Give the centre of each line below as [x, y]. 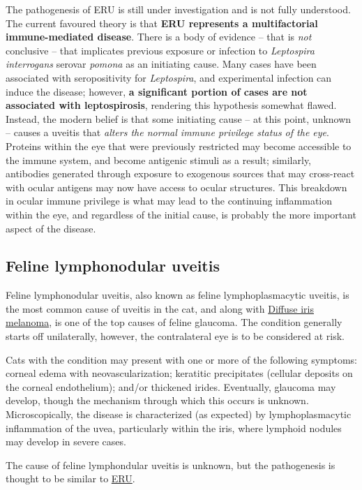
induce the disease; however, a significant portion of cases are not [157, 91]
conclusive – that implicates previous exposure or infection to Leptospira [160, 50]
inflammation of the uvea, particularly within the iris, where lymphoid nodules [174, 428]
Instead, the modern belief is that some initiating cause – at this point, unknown [179, 118]
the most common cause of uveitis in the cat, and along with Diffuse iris [160, 308]
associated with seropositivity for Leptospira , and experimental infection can [169, 77]
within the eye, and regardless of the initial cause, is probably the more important [181, 214]
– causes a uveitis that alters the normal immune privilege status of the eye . [167, 132]
